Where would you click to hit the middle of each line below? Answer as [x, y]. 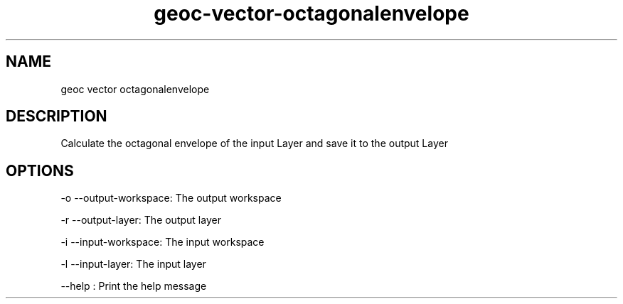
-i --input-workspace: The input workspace [163, 242]
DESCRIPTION [57, 116]
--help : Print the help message [134, 286]
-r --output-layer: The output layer [141, 220]
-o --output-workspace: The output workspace [171, 198]
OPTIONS [40, 170]
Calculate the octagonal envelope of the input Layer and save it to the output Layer [254, 143]
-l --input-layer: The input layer [133, 264]
